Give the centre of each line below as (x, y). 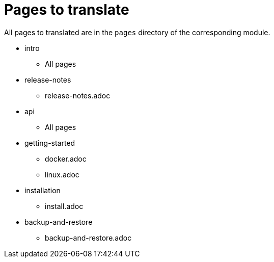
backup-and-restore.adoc (88, 238)
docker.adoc (66, 159)
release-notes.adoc (78, 95)
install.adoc (64, 206)
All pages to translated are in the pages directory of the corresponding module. (137, 32)
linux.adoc (62, 174)
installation (43, 190)
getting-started (50, 143)
